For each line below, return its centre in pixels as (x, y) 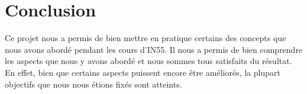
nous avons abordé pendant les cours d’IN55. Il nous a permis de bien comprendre (154, 49)
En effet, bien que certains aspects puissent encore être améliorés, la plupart (143, 72)
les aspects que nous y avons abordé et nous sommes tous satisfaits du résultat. (148, 61)
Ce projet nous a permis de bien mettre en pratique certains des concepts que (146, 38)
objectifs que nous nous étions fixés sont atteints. (93, 84)
